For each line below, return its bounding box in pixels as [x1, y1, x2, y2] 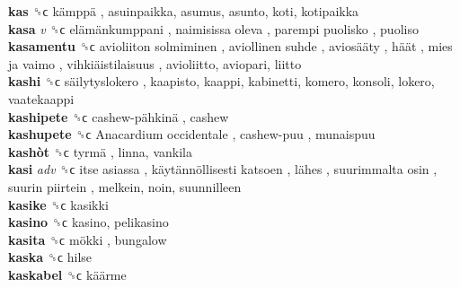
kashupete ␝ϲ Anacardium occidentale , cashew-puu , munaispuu [8, 125, 376, 143]
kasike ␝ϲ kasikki [8, 195, 109, 213]
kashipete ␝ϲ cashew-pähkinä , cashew [8, 107, 229, 126]
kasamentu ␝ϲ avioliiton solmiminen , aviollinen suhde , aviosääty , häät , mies [8, 37, 453, 56]
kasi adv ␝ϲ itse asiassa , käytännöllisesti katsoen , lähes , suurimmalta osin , [8, 160, 438, 178]
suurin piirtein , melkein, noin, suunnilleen [8, 177, 242, 196]
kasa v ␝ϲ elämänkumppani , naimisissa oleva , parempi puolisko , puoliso [8, 19, 419, 38]
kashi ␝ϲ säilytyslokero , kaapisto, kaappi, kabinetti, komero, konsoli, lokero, [8, 72, 435, 91]
